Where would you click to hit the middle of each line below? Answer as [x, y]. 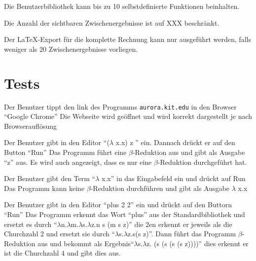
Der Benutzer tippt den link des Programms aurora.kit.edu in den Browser [120, 106]
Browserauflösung [30, 126]
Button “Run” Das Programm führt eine [65, 152]
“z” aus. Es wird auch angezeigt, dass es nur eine [78, 162]
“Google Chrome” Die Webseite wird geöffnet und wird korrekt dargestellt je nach [128, 116]
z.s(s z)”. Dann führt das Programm [182, 234]
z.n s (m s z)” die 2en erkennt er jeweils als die [162, 224]
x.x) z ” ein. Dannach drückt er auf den [175, 142]
